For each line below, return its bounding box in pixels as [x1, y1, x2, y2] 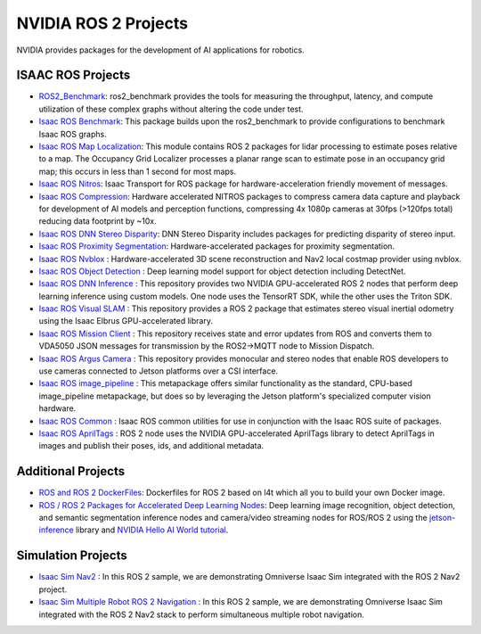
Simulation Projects [16, 548, 128, 564]
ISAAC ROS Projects [16, 68, 131, 83]
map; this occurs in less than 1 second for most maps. [38, 166, 236, 177]
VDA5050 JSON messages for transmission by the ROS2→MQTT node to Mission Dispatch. [38, 341, 375, 351]
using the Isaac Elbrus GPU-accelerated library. [38, 316, 214, 326]
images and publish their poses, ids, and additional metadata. [38, 441, 265, 451]
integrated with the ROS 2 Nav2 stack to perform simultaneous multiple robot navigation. [38, 609, 364, 620]
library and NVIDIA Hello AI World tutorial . [76, 524, 229, 535]
